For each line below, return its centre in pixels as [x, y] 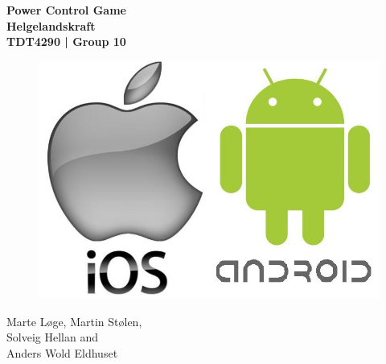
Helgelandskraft [51, 25]
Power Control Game [66, 10]
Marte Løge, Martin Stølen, [74, 321]
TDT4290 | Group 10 [66, 41]
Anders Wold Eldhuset [62, 352]
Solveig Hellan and [52, 337]
